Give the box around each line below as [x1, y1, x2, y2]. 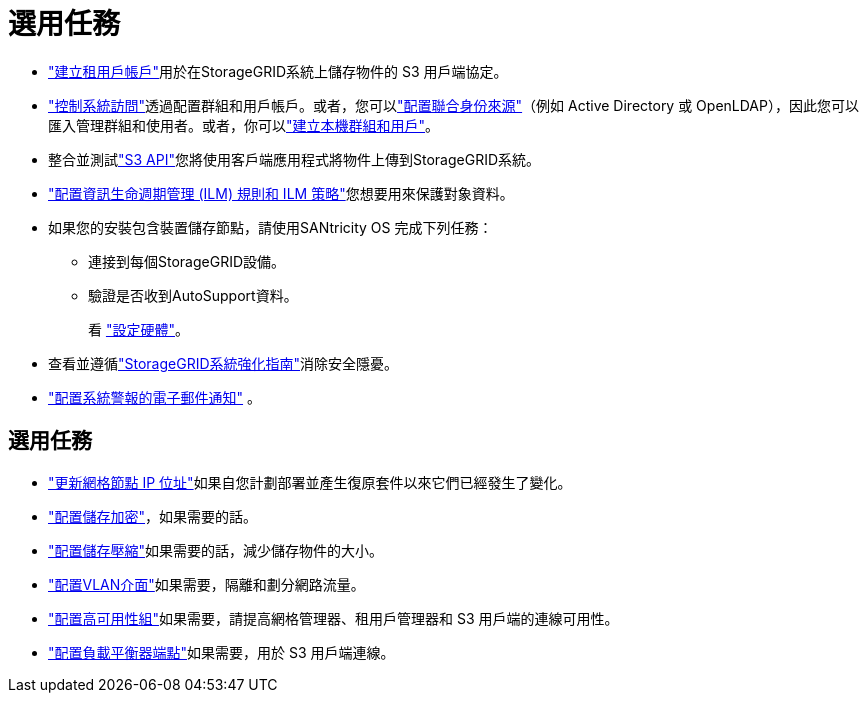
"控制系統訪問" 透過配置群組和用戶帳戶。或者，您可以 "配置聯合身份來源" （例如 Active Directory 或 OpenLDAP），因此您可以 [48, 96, 859, 114]
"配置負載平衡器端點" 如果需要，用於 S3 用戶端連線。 [48, 643, 395, 661]
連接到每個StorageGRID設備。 [88, 252, 286, 270]
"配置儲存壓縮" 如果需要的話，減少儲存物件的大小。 [48, 541, 384, 559]
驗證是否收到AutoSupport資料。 [88, 286, 298, 304]
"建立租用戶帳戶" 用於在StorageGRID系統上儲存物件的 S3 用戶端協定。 [48, 62, 508, 80]
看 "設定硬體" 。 [88, 320, 189, 338]
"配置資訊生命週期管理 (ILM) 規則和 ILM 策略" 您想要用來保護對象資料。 [48, 184, 514, 202]
